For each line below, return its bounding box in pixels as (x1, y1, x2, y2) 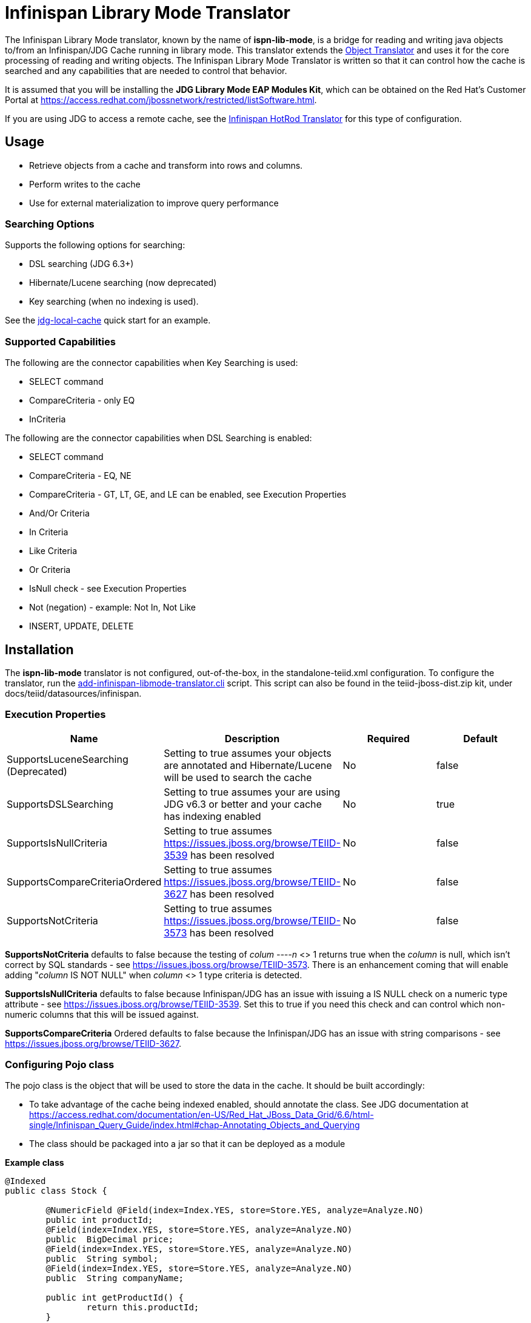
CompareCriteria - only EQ (29, 395, 135, 406)
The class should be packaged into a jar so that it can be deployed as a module (29, 1139, 346, 1149)
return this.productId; (86, 1302, 199, 1313)
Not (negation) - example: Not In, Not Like (29, 602, 196, 613)
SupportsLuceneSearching (7, 753, 129, 765)
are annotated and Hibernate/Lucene (164, 759, 332, 771)
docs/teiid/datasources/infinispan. (5, 688, 142, 699)
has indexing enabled (164, 810, 261, 822)
